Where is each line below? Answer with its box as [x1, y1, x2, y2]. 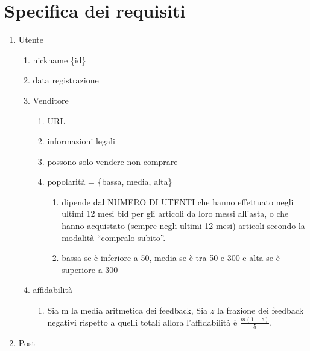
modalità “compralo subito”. [62, 231, 166, 243]
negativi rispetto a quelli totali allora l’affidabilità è [47, 315, 238, 328]
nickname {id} [33, 53, 86, 66]
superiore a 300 [62, 263, 118, 275]
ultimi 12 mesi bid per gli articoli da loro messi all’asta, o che [62, 207, 289, 220]
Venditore [33, 94, 69, 106]
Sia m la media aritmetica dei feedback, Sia [47, 304, 208, 317]
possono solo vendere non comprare [47, 155, 178, 167]
